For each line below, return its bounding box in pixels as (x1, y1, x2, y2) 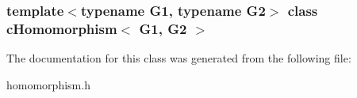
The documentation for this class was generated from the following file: (6, 50, 351, 66)
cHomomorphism (6, 18, 117, 38)
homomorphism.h (6, 76, 90, 92)
